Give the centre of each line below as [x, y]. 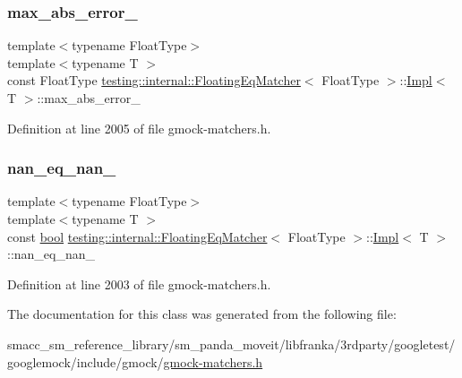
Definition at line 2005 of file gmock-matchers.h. [139, 128]
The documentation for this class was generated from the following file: [202, 314]
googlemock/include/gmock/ [86, 361]
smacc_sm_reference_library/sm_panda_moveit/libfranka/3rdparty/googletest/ [231, 344]
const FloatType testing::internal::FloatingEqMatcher [154, 80]
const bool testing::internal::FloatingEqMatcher [137, 236]
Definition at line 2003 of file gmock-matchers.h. [139, 283]
